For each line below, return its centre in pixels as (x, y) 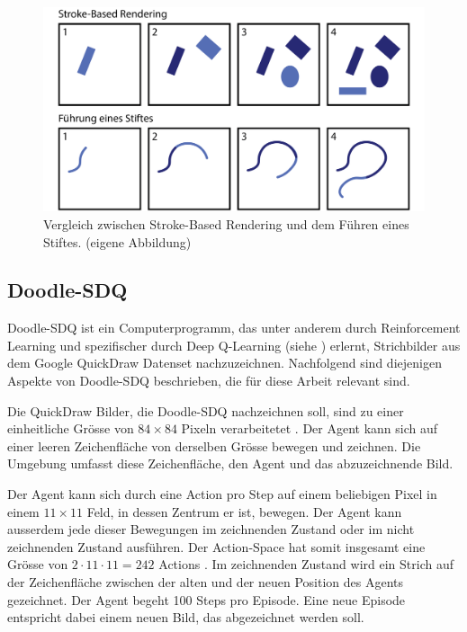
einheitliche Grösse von (71, 428)
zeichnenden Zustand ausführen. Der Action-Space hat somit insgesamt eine (216, 546)
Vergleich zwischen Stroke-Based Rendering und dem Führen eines (226, 223)
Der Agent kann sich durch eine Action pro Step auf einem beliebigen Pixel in (222, 494)
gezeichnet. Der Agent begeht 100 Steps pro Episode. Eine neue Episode (207, 599)
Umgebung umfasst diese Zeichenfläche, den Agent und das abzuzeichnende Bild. (230, 463)
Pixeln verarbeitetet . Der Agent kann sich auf (310, 428)
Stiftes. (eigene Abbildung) (117, 241)
